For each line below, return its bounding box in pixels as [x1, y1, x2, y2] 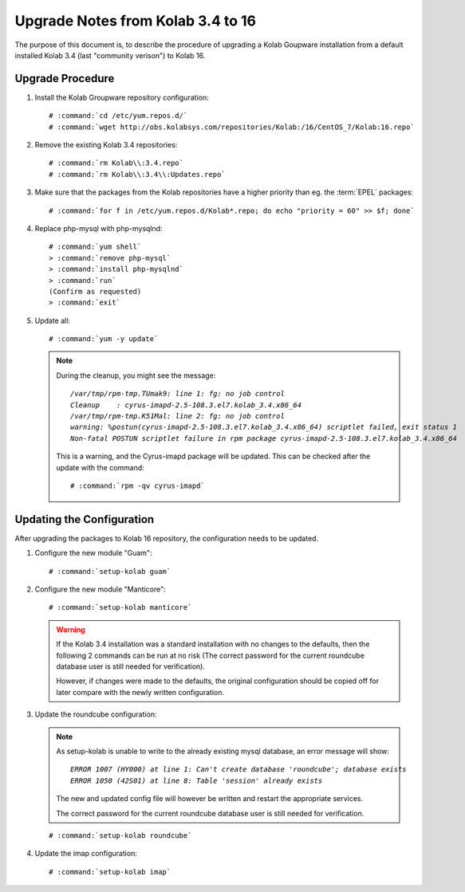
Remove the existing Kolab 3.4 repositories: [34, 140, 178, 150]
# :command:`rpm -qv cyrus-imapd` [70, 481, 205, 490]
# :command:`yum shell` [49, 242, 142, 251]
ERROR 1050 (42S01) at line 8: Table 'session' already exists [70, 776, 323, 785]
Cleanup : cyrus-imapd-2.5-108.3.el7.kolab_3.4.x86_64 [70, 400, 302, 410]
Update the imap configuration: [34, 849, 137, 859]
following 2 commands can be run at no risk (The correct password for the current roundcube [56, 650, 365, 660]
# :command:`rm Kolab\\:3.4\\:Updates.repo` [49, 170, 227, 179]
